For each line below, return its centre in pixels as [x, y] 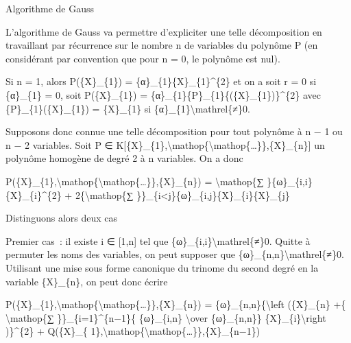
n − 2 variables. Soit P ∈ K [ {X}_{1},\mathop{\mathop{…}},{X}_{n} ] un [165, 144]
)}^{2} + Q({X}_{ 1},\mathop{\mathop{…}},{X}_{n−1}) [133, 331]
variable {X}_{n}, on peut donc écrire [87, 281]
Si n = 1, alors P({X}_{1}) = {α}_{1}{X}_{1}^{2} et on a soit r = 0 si [161, 81]
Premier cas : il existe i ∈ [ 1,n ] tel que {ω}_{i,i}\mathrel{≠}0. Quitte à [158, 240]
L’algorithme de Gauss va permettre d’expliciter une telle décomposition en [164, 31]
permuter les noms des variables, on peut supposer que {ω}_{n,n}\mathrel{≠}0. [175, 254]
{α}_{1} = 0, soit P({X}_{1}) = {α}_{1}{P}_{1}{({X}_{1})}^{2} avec [164, 94]
